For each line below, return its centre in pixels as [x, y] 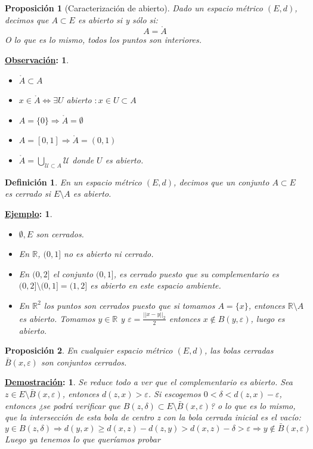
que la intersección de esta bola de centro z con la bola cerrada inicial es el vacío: [153, 417]
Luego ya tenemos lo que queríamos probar [83, 439]
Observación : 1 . [37, 60]
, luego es [268, 318]
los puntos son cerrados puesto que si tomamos [129, 305]
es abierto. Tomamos [57, 318]
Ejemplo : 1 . [29, 213]
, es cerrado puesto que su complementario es [196, 273]
